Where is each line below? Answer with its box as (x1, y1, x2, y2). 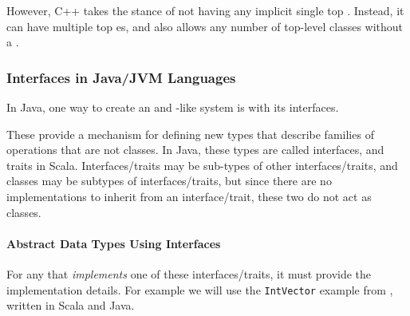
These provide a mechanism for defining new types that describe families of (6, 125, 374, 142)
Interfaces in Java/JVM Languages (6, 67, 236, 87)
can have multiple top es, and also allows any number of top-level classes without (6, 18, 404, 34)
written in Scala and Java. (6, 297, 135, 314)
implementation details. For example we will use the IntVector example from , (6, 281, 393, 298)
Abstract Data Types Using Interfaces (6, 235, 221, 251)
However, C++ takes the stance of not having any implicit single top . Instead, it (6, 2, 404, 18)
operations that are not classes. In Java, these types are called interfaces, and (6, 141, 384, 158)
